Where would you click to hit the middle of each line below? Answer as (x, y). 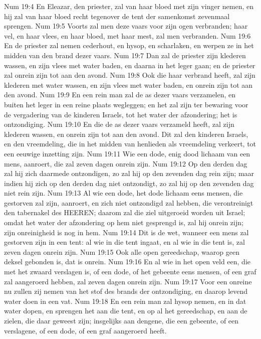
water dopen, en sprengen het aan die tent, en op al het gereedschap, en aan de (126, 311)
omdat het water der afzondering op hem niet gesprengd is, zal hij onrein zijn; (124, 222)
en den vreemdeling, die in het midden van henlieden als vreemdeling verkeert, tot (130, 144)
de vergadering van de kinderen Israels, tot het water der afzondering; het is (121, 114)
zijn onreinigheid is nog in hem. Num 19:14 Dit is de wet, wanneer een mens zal (126, 232)
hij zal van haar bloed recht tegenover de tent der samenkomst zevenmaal (117, 16)
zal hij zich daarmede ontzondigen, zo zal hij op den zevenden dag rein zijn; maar (129, 173)
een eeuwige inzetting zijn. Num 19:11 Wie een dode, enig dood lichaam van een (127, 153)
